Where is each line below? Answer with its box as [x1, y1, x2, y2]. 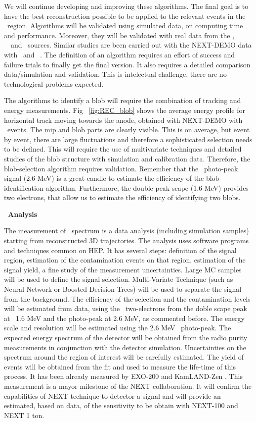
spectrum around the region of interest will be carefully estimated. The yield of [4, 352, 244, 362]
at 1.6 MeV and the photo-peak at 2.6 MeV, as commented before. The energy [4, 313, 245, 323]
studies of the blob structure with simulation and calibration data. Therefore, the [4, 153, 250, 163]
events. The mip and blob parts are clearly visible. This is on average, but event [7, 124, 250, 135]
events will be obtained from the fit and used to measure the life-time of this [4, 361, 236, 371]
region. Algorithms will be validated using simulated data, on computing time [7, 20, 243, 31]
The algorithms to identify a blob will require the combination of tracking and [4, 95, 241, 105]
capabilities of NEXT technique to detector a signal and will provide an [4, 390, 221, 401]
